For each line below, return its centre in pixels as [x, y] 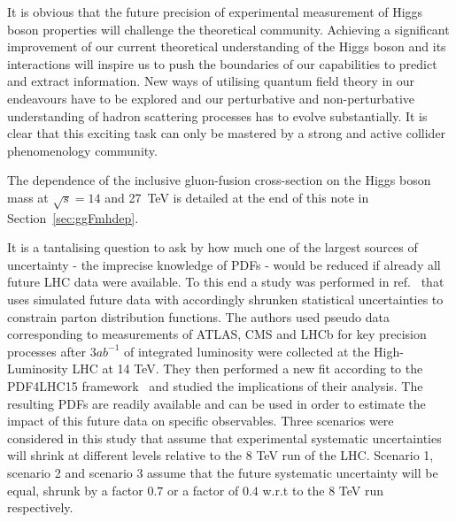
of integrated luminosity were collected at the [247, 351]
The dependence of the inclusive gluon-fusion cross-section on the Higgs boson [219, 180]
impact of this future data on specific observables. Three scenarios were [201, 421]
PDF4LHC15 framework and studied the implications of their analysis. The [215, 386]
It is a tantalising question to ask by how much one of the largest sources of [213, 247]
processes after [46, 351]
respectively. [40, 507]
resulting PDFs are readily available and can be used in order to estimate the [216, 403]
